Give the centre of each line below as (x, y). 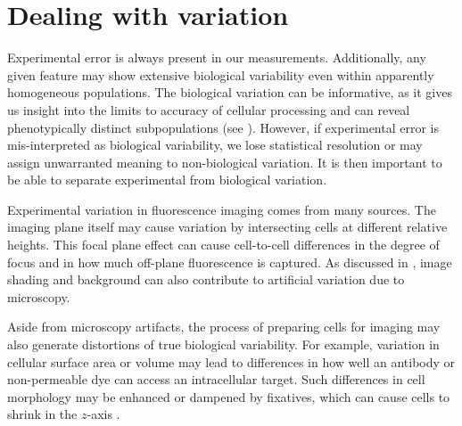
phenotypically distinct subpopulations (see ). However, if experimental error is (223, 127)
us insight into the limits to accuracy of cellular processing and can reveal (209, 109)
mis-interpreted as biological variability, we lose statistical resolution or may (215, 145)
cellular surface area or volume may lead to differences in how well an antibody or (231, 361)
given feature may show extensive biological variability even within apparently (221, 74)
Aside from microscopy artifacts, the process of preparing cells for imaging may (224, 327)
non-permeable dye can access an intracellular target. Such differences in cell (216, 379)
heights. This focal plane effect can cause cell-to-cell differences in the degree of (223, 245)
